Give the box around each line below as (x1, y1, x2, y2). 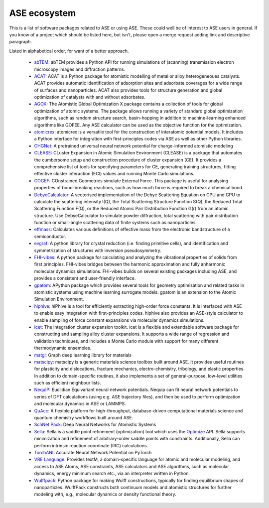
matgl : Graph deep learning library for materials (34, 352, 132, 358)
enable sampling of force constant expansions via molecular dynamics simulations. (34, 317, 205, 323)
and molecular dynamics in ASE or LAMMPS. (34, 401, 127, 407)
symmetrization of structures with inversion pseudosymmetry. (34, 247, 162, 254)
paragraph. (9, 39, 32, 45)
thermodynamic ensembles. (34, 345, 92, 351)
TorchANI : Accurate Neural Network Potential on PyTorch (34, 449, 152, 455)
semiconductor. (34, 233, 66, 239)
